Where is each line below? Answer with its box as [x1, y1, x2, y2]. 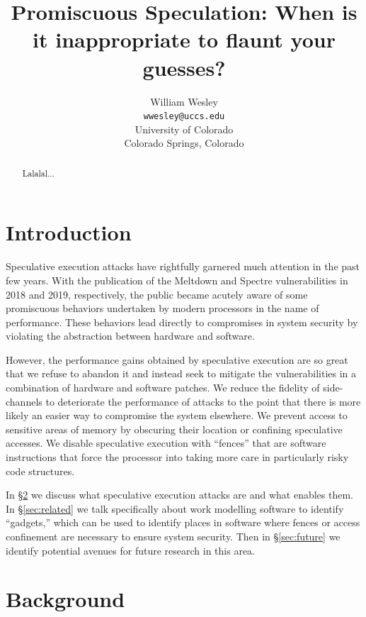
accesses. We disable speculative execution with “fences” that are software [6, 435, 326, 450]
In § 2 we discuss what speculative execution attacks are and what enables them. [6, 487, 353, 502]
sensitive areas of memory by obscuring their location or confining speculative [6, 421, 343, 436]
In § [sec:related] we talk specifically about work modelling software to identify [6, 501, 344, 516]
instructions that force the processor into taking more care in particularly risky [6, 450, 349, 465]
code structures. [6, 463, 75, 478]
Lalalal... [22, 167, 55, 179]
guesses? [142, 52, 226, 82]
